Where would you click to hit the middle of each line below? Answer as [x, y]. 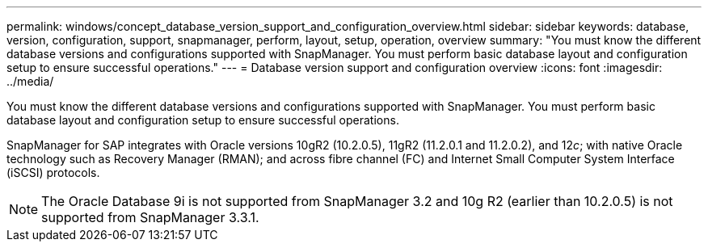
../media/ [30, 81]
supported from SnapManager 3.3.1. [150, 217]
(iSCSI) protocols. [53, 172]
